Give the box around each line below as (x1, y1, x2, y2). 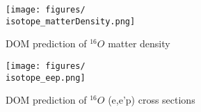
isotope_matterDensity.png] (6, 16, 136, 26)
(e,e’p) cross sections (108, 93, 195, 107)
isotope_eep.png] (6, 72, 86, 83)
